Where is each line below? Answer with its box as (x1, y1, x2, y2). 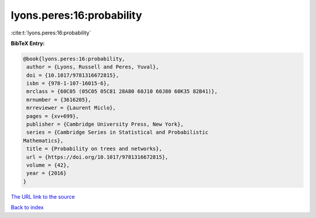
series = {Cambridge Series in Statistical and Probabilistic (26, 129, 209, 136)
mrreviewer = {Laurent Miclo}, (26, 105, 116, 111)
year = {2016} (26, 170, 67, 177)
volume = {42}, (26, 162, 70, 168)
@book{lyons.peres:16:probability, (23, 56, 125, 62)
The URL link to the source (11, 193, 75, 200)
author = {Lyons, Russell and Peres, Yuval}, (26, 64, 159, 70)
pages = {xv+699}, (26, 113, 79, 119)
